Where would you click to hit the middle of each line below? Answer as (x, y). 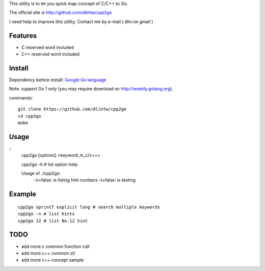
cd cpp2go (29, 116)
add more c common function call (55, 246)
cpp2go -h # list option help (50, 164)
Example (23, 194)
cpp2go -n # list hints (46, 214)
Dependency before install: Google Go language (58, 80)
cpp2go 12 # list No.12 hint (53, 221)
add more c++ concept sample (53, 260)
